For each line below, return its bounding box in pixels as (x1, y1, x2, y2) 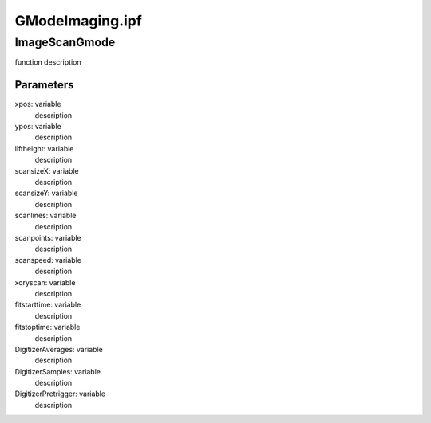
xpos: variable (14, 100, 61, 109)
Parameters (14, 78, 74, 92)
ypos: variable (14, 122, 61, 131)
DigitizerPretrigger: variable (14, 389, 106, 398)
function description (14, 57, 81, 67)
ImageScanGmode (14, 35, 116, 49)
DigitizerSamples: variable (14, 366, 101, 376)
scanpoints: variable (14, 233, 81, 242)
